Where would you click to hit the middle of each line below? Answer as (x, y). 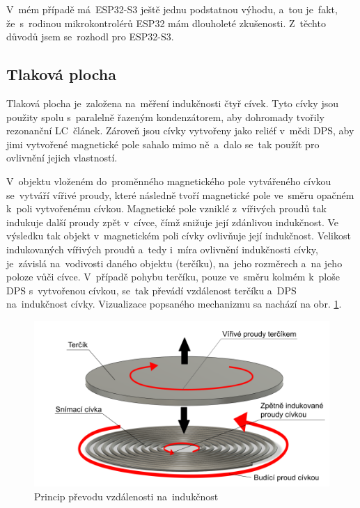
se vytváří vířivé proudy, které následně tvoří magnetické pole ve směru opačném (180, 195)
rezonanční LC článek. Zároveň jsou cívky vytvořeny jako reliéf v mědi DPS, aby (180, 130)
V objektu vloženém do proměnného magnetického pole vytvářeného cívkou (169, 181)
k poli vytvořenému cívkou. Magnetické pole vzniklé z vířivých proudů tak (166, 208)
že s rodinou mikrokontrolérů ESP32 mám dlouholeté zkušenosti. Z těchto (166, 23)
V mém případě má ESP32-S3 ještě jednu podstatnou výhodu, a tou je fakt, (172, 9)
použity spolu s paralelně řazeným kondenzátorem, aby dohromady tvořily (165, 117)
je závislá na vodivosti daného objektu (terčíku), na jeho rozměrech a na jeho (174, 263)
